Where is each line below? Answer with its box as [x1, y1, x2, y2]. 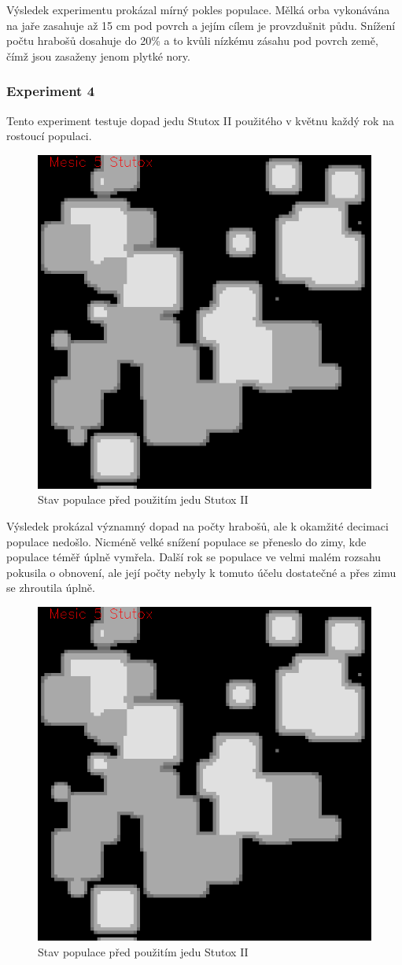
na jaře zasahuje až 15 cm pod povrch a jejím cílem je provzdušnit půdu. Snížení [6, 17, 396, 33]
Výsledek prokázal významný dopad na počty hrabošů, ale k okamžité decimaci [6, 517, 389, 534]
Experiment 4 [6, 81, 95, 101]
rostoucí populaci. [6, 128, 92, 144]
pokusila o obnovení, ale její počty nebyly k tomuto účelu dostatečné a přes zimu [6, 564, 396, 580]
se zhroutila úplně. [6, 579, 95, 596]
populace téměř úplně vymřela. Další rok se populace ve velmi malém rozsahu [6, 549, 382, 565]
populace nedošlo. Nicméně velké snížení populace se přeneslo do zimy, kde [6, 533, 367, 549]
